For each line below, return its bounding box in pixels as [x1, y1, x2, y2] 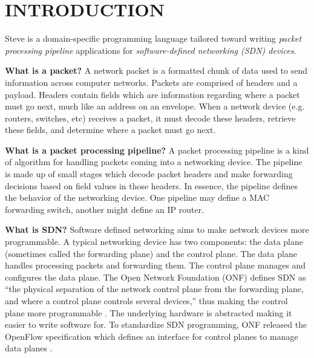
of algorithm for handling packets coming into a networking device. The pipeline [5, 155, 303, 168]
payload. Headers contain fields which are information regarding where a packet [5, 88, 300, 100]
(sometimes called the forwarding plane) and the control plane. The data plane [5, 247, 297, 259]
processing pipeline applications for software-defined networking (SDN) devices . [5, 44, 296, 56]
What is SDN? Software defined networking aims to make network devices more [5, 223, 309, 236]
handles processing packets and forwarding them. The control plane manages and [5, 259, 306, 272]
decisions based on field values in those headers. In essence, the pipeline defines [5, 179, 298, 192]
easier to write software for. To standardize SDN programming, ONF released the [5, 318, 307, 331]
